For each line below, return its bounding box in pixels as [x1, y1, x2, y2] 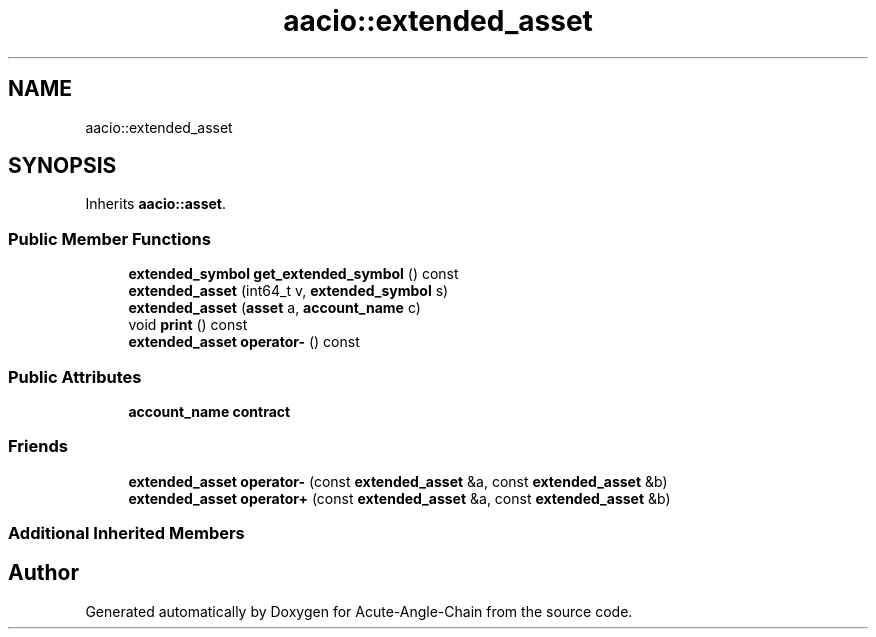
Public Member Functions [8, 228, 211, 249]
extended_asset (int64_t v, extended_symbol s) [128, 282, 449, 300]
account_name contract [128, 402, 291, 420]
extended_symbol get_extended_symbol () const [128, 265, 459, 283]
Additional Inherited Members [8, 523, 245, 544]
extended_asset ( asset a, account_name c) [128, 299, 421, 317]
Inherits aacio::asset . [85, 195, 226, 213]
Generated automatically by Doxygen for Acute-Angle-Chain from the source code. [85, 602, 633, 620]
